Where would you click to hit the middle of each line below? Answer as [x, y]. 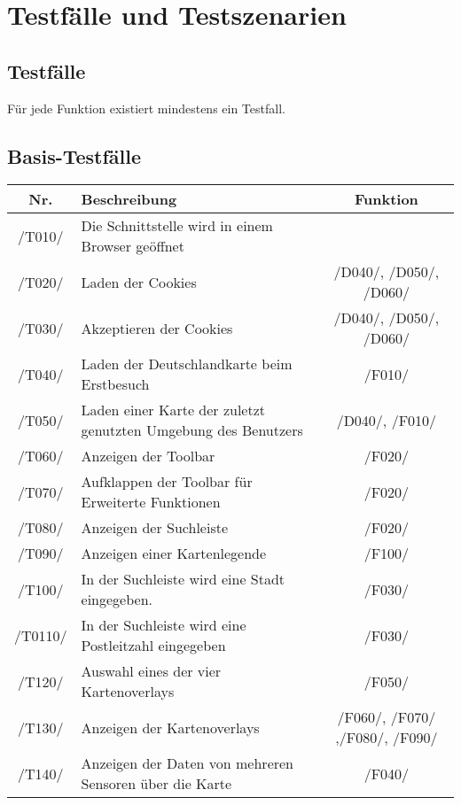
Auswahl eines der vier [151, 671]
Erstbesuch [115, 384]
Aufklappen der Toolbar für [167, 482]
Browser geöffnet [133, 246]
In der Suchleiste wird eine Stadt [183, 579]
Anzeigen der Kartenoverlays [170, 727]
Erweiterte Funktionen [151, 502]
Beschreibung [129, 199]
